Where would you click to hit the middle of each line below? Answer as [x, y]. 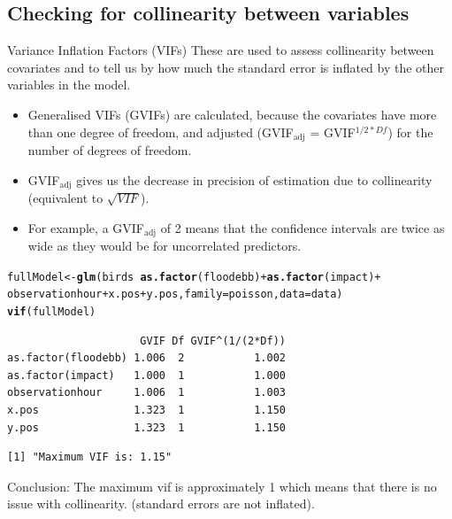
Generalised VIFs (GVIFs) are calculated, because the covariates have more [232, 114]
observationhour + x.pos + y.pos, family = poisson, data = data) [175, 294]
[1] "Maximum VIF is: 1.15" [90, 457]
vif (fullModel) [52, 312]
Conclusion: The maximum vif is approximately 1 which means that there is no [222, 486]
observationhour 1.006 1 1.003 [146, 393]
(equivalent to [65, 198]
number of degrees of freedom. [110, 150]
